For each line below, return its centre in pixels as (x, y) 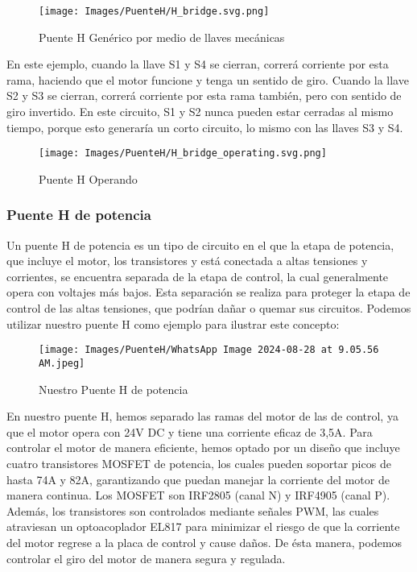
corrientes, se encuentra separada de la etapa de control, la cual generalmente (198, 276)
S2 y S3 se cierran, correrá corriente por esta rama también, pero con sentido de (204, 95)
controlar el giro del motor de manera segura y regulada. (146, 558)
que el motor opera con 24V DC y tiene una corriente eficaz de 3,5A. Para (190, 431)
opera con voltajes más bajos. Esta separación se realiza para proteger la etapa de (208, 292)
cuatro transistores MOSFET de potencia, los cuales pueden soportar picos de (199, 463)
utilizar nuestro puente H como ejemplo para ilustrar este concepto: (173, 323)
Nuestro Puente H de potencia (114, 389)
